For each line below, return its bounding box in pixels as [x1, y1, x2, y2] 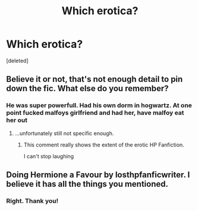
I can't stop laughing [23, 152, 74, 159]
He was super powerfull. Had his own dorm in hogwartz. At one [6, 101, 192, 110]
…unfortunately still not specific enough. [14, 129, 114, 137]
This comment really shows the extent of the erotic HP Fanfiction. [23, 141, 184, 148]
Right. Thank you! [6, 197, 58, 205]
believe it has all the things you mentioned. [6, 179, 168, 189]
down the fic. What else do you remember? [6, 84, 169, 94]
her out [6, 116, 28, 124]
